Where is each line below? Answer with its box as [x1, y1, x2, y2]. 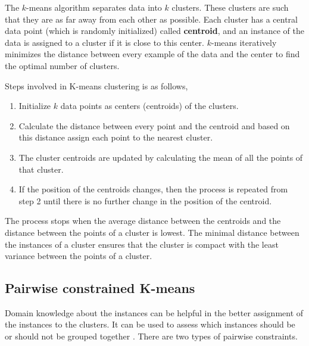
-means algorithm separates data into [26, 1, 162, 13]
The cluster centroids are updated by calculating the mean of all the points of [18, 151, 303, 163]
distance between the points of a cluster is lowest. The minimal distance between [5, 226, 299, 238]
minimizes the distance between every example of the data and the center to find [5, 48, 300, 60]
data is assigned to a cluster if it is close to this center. [5, 36, 205, 48]
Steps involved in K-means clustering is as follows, [5, 79, 188, 92]
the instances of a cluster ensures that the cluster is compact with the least [5, 238, 279, 250]
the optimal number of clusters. [5, 59, 120, 71]
